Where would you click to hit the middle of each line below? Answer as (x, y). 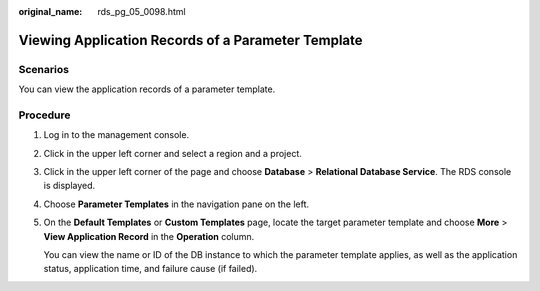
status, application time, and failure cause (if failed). (150, 269)
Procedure (44, 115)
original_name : (50, 11)
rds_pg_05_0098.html (141, 11)
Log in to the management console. (116, 135)
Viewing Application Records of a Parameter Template (191, 40)
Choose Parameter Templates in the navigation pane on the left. (176, 204)
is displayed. (69, 186)
